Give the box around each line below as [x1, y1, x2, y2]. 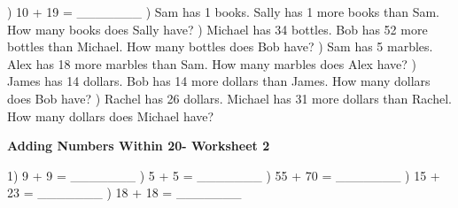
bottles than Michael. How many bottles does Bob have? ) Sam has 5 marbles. [7, 37, 433, 56]
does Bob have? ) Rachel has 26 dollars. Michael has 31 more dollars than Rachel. [7, 89, 452, 107]
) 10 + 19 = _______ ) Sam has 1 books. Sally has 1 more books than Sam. [7, 3, 439, 20]
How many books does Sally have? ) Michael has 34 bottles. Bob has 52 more [7, 19, 428, 38]
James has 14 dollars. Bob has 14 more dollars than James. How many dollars [7, 72, 431, 90]
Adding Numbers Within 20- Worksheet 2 [7, 136, 270, 155]
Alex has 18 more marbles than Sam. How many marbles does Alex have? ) [7, 54, 416, 73]
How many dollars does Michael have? [7, 106, 214, 125]
